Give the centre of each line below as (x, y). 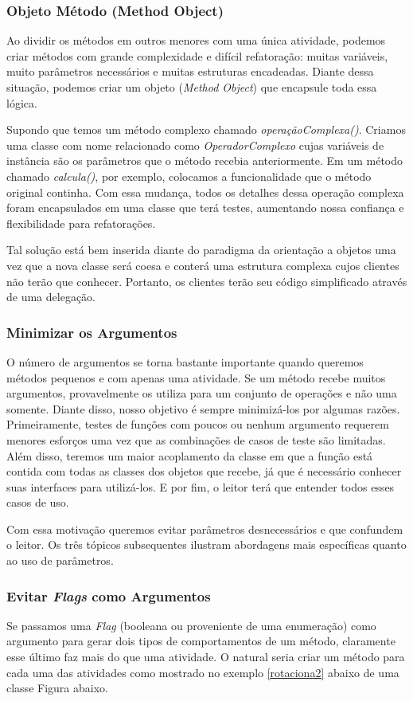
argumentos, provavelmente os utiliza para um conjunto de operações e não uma (202, 393)
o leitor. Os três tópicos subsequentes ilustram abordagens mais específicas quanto (206, 544)
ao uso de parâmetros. (60, 560)
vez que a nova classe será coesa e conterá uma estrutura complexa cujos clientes (203, 265)
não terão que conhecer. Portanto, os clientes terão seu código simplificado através (207, 281)
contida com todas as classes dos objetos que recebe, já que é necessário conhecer (204, 471)
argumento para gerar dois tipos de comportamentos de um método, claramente (201, 641)
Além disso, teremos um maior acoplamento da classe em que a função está (190, 455)
